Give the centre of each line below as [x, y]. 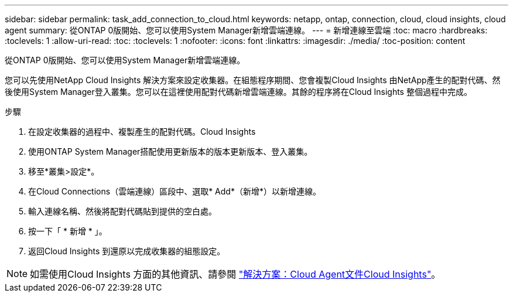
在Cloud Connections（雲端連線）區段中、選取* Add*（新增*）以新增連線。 [175, 191]
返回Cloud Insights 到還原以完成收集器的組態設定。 [127, 251]
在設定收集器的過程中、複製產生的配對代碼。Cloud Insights [142, 132]
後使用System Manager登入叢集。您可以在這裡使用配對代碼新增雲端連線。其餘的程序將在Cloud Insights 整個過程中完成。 [238, 92]
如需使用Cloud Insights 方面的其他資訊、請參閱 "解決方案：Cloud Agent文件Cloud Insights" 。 [235, 274]
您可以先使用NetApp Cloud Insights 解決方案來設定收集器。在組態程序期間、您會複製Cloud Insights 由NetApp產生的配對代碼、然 [253, 80]
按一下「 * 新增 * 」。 [68, 231]
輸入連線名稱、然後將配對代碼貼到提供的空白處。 [122, 211]
